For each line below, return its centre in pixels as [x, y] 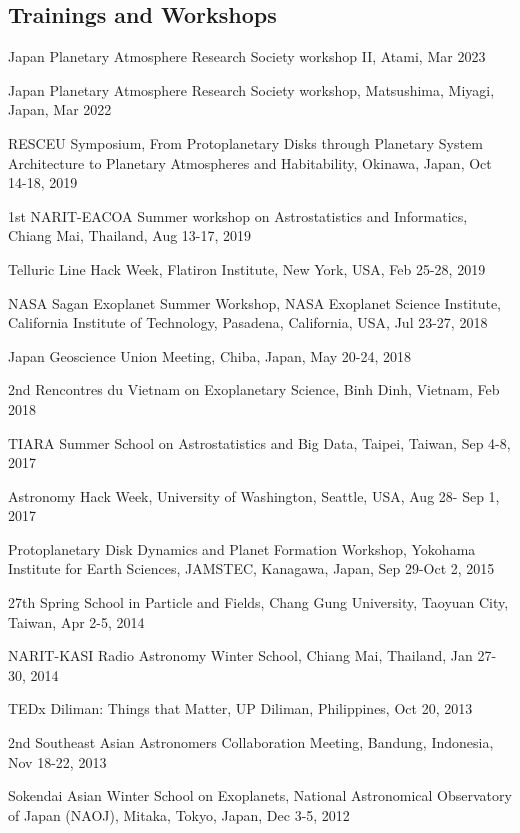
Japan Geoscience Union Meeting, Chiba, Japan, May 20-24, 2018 [210, 355]
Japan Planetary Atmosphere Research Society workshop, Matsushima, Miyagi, [251, 89]
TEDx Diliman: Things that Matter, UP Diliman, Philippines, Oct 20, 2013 [240, 708]
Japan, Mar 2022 [60, 109]
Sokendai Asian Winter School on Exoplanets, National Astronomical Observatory [260, 795]
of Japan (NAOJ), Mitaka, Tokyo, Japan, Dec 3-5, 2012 [179, 814]
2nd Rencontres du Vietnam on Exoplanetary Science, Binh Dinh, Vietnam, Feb [254, 389]
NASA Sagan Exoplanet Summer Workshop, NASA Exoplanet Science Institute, [255, 302]
